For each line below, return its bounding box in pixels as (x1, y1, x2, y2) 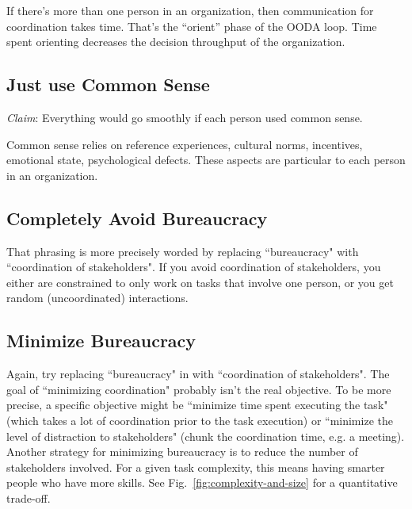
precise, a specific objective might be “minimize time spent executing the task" (6, 396, 388, 413)
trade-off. (6, 489, 51, 506)
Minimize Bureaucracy (6, 328, 196, 353)
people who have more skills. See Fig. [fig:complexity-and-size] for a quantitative (6, 474, 398, 491)
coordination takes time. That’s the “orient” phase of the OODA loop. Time (6, 17, 377, 34)
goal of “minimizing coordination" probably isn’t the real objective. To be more (6, 381, 391, 397)
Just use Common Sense (6, 72, 210, 97)
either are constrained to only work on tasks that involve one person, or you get (6, 274, 394, 290)
